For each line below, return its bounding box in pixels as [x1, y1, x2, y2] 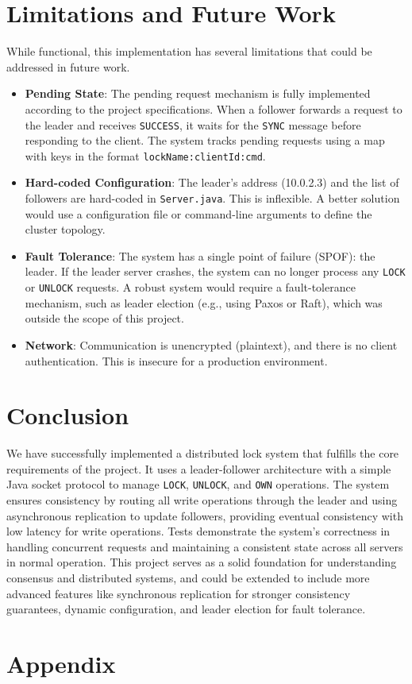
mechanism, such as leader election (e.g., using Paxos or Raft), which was [25, 294, 383, 311]
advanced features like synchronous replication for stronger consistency [6, 585, 351, 601]
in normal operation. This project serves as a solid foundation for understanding [6, 554, 397, 570]
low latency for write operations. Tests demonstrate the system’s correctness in [6, 523, 391, 539]
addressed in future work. [6, 58, 130, 75]
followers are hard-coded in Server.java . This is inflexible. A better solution [25, 190, 400, 206]
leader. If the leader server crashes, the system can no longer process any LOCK [25, 263, 406, 280]
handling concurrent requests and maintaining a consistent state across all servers [6, 538, 403, 555]
